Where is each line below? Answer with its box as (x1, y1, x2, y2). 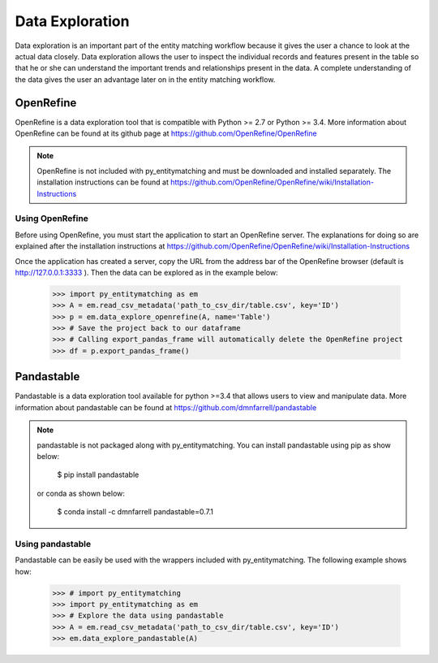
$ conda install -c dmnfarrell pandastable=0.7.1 (57, 507, 214, 517)
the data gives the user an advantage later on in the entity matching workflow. (15, 74, 276, 84)
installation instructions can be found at (36, 177, 170, 187)
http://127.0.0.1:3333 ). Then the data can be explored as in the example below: (15, 267, 279, 277)
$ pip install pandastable (57, 470, 140, 479)
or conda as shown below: (36, 488, 126, 498)
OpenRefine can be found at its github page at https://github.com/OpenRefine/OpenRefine (15, 128, 317, 138)
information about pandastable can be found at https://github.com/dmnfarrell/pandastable (15, 402, 317, 412)
